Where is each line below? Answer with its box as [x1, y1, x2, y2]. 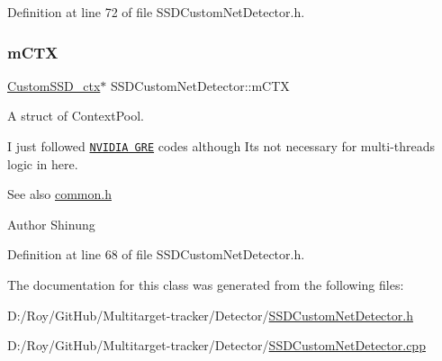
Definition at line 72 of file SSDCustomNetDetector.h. [7, 3, 305, 21]
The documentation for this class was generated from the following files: [7, 275, 404, 294]
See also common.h [7, 185, 112, 203]
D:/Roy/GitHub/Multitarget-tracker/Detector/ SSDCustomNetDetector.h [7, 305, 413, 324]
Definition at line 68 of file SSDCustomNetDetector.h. [7, 245, 305, 264]
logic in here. [7, 154, 78, 173]
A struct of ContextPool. [7, 106, 144, 125]
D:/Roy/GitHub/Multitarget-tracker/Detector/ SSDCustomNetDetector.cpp [7, 336, 426, 355]
